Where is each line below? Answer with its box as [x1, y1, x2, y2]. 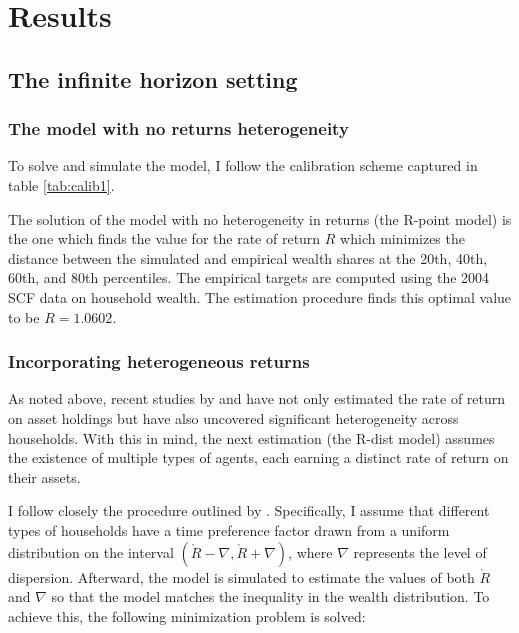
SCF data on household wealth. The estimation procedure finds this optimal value [8, 286, 512, 307]
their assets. [8, 466, 81, 487]
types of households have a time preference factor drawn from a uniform [8, 519, 450, 540]
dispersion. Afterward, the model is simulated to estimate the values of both [8, 566, 475, 587]
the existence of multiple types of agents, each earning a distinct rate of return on [8, 447, 509, 468]
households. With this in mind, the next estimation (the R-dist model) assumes [8, 427, 495, 448]
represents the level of [353, 541, 487, 562]
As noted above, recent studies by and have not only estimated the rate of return [8, 388, 506, 409]
